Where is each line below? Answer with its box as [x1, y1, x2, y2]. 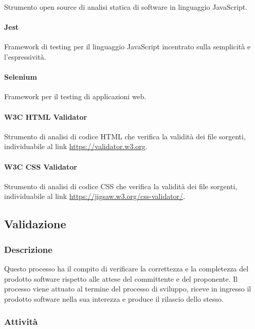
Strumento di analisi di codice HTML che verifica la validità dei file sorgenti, [4, 131, 246, 141]
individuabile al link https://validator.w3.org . [4, 141, 148, 152]
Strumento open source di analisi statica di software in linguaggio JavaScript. [4, 2, 248, 12]
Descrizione [4, 243, 52, 255]
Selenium [4, 71, 37, 82]
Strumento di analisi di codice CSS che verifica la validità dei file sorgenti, [4, 180, 238, 191]
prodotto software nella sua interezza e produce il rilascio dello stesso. [4, 293, 224, 304]
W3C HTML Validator [4, 111, 87, 122]
